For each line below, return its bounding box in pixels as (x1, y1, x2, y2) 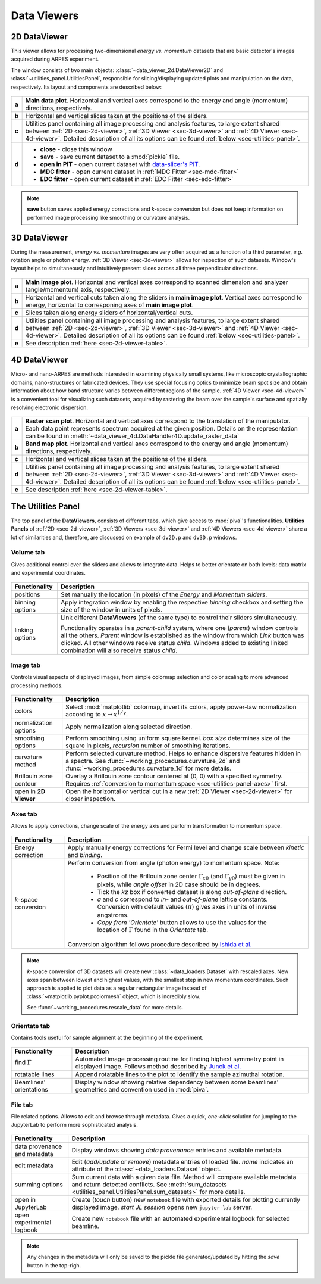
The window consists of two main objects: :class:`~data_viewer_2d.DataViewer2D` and (11, 66, 223, 74)
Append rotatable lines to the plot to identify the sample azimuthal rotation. (75, 1070, 285, 1079)
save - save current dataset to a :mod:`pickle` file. (40, 152, 180, 161)
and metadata (14, 1149, 53, 1158)
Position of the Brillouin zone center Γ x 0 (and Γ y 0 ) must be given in (97, 872, 285, 881)
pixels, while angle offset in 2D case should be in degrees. (97, 880, 261, 889)
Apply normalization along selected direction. (65, 722, 193, 731)
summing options (14, 1180, 64, 1188)
